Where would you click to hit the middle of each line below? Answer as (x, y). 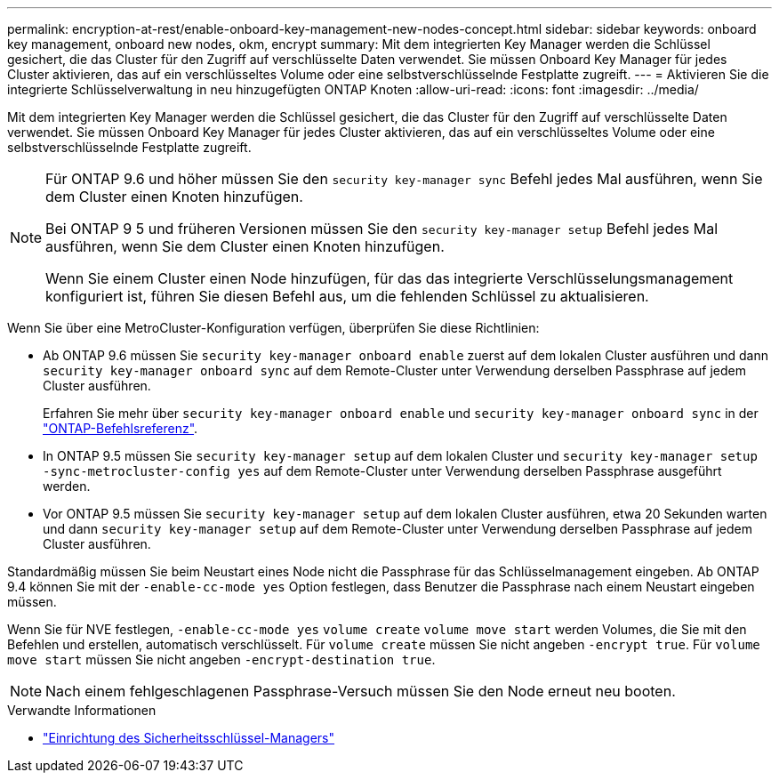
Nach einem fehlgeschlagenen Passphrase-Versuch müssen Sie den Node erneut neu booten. (361, 691)
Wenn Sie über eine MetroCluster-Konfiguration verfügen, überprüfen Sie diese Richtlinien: (273, 328)
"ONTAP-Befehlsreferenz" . (120, 428)
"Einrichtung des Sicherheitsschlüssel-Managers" (189, 738)
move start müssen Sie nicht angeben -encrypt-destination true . (221, 659)
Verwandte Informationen (82, 710)
